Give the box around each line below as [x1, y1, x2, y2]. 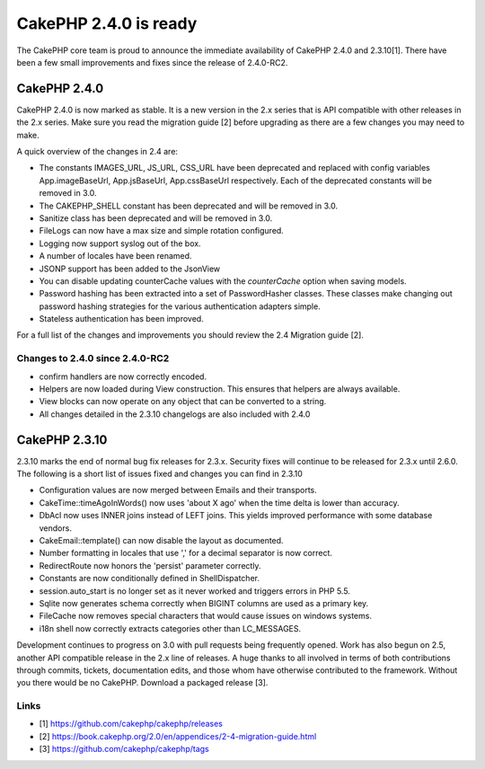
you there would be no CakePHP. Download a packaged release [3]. [16, 677, 269, 688]
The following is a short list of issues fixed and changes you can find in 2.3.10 [16, 468, 303, 480]
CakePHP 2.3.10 [16, 432, 108, 447]
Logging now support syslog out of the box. [39, 238, 201, 249]
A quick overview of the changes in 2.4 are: [16, 146, 179, 157]
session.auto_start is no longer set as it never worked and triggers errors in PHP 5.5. [39, 585, 350, 597]
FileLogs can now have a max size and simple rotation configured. [39, 225, 285, 236]
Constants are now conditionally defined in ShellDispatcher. [39, 573, 260, 584]
